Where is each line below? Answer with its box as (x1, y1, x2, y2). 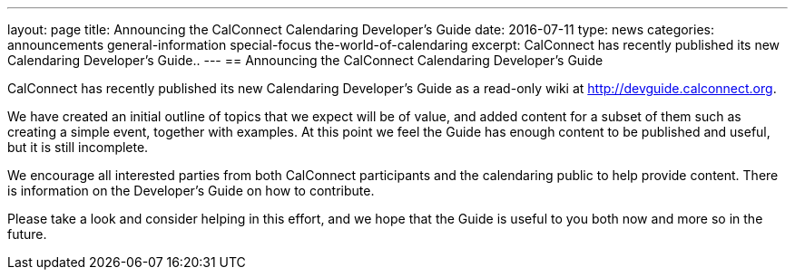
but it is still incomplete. (7, 139, 149, 155)
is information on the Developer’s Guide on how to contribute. (7, 183, 375, 198)
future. (7, 226, 47, 242)
